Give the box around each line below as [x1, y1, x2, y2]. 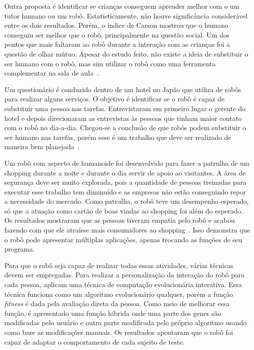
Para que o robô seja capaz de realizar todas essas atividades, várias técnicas [4, 260, 234, 270]
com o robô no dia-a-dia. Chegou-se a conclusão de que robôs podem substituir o [4, 122, 246, 133]
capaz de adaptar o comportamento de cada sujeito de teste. [4, 336, 185, 347]
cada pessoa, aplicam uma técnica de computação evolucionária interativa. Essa [4, 279, 242, 290]
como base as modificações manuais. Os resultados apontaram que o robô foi [4, 327, 233, 337]
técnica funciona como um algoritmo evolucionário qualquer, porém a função [4, 289, 233, 299]
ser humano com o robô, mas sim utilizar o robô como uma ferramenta [4, 58, 216, 68]
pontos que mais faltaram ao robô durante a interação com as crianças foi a [4, 39, 230, 49]
